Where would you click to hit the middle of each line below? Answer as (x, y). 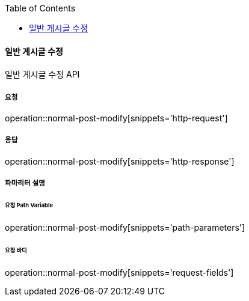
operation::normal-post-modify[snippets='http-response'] (120, 161)
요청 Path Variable (29, 205)
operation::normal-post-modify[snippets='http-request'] (116, 118)
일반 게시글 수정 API (42, 74)
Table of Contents (40, 8)
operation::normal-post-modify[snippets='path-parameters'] (125, 227)
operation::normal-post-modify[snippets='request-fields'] (119, 272)
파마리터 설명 (25, 184)
